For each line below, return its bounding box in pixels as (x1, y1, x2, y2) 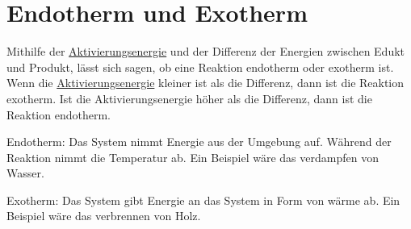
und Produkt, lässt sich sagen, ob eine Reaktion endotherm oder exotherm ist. (6, 58, 394, 75)
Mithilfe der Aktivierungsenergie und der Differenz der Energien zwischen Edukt (6, 43, 405, 60)
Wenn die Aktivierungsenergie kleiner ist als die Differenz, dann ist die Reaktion (6, 74, 405, 91)
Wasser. (6, 164, 44, 181)
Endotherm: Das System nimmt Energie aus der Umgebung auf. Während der (6, 133, 392, 150)
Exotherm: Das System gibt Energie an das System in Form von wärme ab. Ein (6, 191, 401, 208)
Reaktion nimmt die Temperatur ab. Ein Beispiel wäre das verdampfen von (6, 148, 379, 165)
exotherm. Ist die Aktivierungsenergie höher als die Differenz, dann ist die (6, 90, 372, 106)
